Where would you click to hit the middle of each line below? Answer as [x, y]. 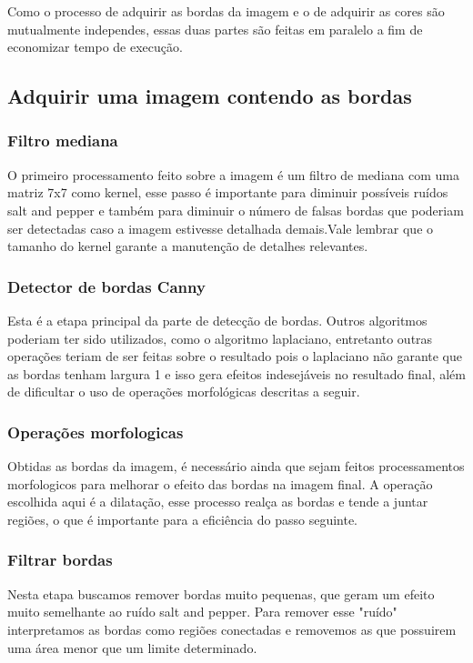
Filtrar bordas [60, 560]
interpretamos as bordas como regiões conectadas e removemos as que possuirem [232, 629]
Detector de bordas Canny [106, 286]
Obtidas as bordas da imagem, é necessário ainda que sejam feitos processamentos [236, 466]
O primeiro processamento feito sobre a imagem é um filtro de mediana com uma [233, 174]
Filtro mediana [63, 141]
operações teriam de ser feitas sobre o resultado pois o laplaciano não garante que [235, 356]
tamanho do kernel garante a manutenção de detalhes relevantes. [188, 246]
